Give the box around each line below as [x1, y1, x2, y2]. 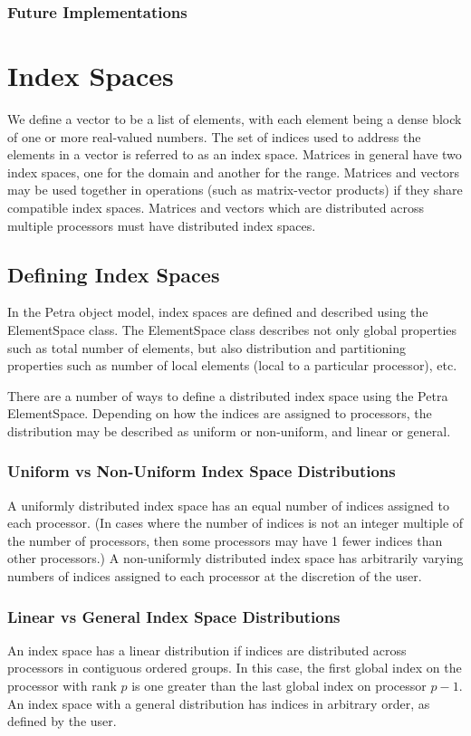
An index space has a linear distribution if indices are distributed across [7, 640, 407, 659]
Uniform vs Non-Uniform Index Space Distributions [7, 460, 396, 483]
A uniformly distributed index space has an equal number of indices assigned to [7, 495, 449, 514]
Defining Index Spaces [7, 260, 220, 288]
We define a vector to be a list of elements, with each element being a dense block [7, 109, 462, 128]
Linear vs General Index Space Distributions [7, 605, 341, 627]
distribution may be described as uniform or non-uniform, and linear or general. [7, 421, 451, 440]
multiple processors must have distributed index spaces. [7, 215, 316, 234]
